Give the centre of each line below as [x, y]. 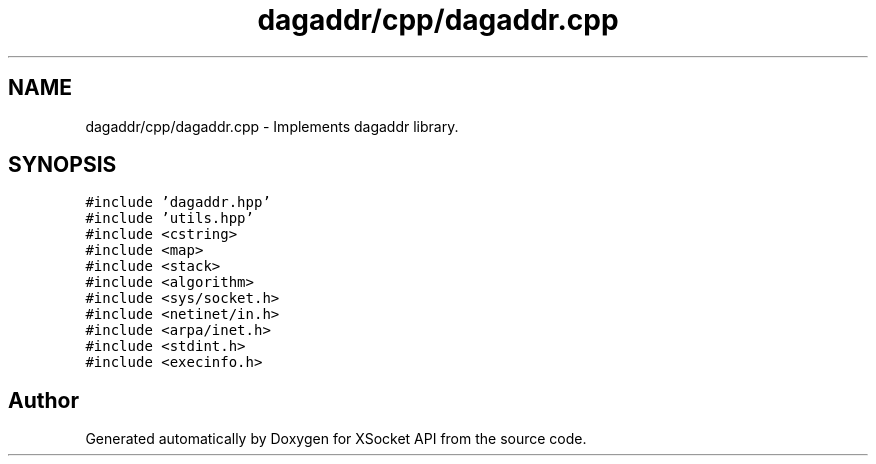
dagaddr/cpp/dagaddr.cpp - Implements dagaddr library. [272, 126]
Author [43, 400]
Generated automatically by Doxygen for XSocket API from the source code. [336, 439]
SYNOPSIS [62, 165]
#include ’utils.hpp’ [169, 218]
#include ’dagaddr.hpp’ [178, 202]
